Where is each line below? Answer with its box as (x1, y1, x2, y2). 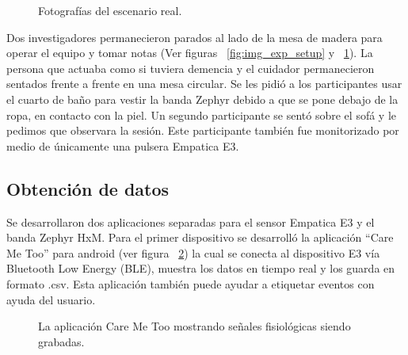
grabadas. (38, 333, 85, 349)
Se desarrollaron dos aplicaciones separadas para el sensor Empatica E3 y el (6, 213, 375, 230)
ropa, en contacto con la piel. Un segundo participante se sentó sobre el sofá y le (6, 106, 397, 123)
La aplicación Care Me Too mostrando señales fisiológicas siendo (38, 318, 351, 334)
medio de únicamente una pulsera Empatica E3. (6, 137, 239, 154)
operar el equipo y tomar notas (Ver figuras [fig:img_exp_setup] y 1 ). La (6, 44, 373, 61)
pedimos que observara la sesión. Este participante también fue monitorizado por (6, 122, 399, 139)
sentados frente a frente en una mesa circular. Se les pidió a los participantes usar (6, 75, 402, 92)
